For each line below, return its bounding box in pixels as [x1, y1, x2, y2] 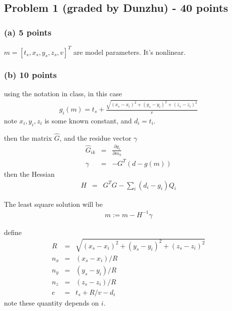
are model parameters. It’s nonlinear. [73, 46, 186, 57]
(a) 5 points [4, 26, 51, 38]
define [4, 227, 22, 237]
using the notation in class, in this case [4, 88, 122, 98]
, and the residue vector [59, 132, 132, 143]
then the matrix [4, 132, 52, 143]
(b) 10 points [4, 69, 57, 81]
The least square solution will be [4, 198, 103, 209]
